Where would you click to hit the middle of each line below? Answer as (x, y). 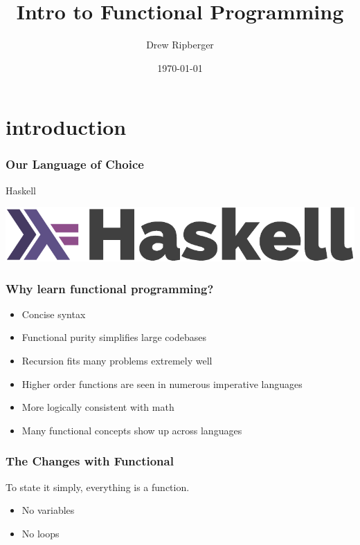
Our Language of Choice (75, 164)
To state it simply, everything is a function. (98, 487)
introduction (66, 127)
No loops (40, 533)
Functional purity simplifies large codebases (114, 337)
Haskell (21, 190)
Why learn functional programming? (110, 288)
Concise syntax (54, 314)
